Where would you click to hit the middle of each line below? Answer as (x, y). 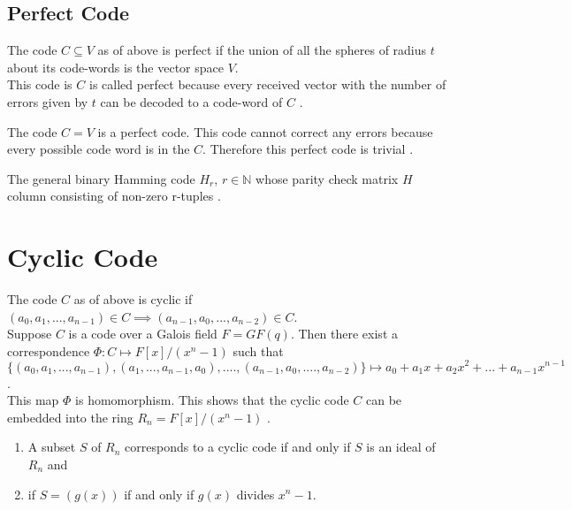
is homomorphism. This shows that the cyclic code (212, 400)
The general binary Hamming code (101, 178)
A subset (52, 447)
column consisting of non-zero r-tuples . (114, 196)
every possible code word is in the (99, 149)
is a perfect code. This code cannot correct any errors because (265, 131)
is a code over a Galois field (143, 334)
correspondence (49, 350)
